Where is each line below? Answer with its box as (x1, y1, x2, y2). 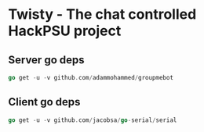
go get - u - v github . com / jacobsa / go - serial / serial (8, 116, 177, 124)
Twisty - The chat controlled (8, 5, 197, 23)
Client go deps (8, 95, 81, 109)
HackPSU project (8, 22, 122, 40)
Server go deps (8, 53, 85, 66)
